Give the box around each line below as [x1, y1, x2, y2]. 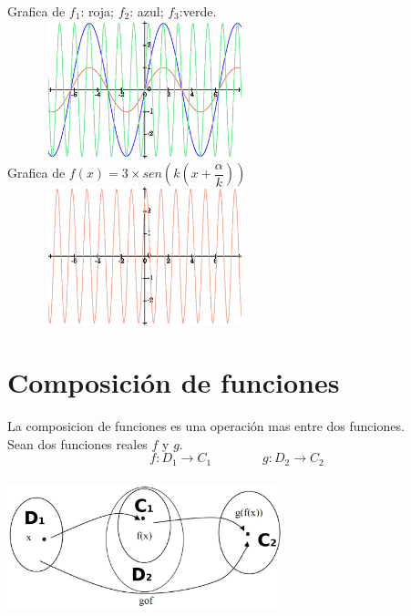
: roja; [80, 2, 114, 20]
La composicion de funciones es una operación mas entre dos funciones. [7, 416, 405, 436]
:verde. [179, 2, 217, 20]
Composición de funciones [7, 364, 340, 401]
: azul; [129, 2, 164, 20]
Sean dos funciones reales [7, 434, 148, 453]
